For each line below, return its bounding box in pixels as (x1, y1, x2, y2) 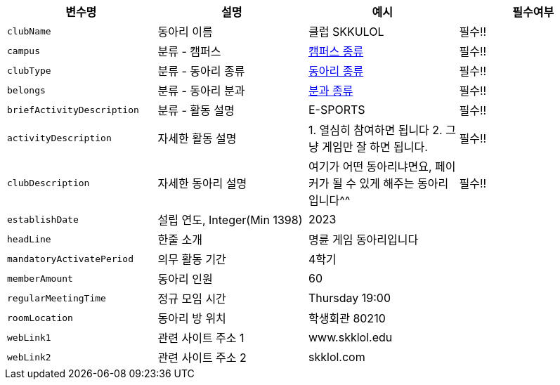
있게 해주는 (359, 176, 415, 190)
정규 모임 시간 (157, 292, 226, 306)
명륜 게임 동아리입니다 (308, 233, 419, 247)
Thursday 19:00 (308, 291, 391, 305)
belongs (7, 84, 46, 96)
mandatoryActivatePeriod (7, 253, 134, 264)
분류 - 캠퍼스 (157, 44, 221, 58)
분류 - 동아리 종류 (157, 64, 245, 78)
